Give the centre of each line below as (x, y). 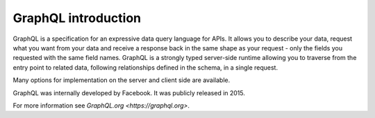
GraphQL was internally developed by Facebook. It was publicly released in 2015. (129, 92)
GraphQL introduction (77, 18)
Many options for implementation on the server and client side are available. (122, 80)
